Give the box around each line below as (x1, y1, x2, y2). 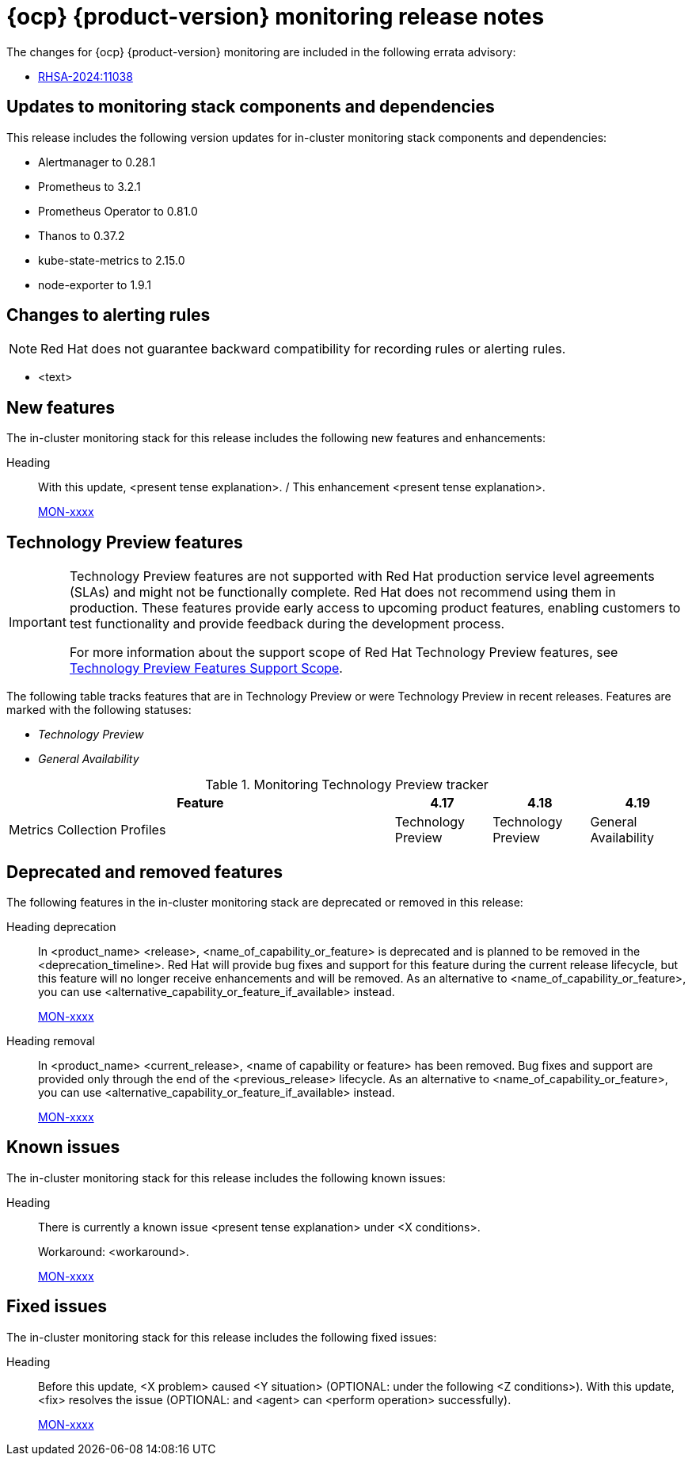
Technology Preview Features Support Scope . (69, 660, 343, 677)
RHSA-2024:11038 (38, 69, 133, 83)
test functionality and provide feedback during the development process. (69, 616, 505, 632)
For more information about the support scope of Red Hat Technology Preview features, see (69, 644, 618, 661)
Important (9, 614, 67, 631)
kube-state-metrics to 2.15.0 (38, 253, 185, 267)
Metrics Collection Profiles (9, 822, 166, 838)
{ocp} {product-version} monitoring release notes (6, 3, 545, 30)
